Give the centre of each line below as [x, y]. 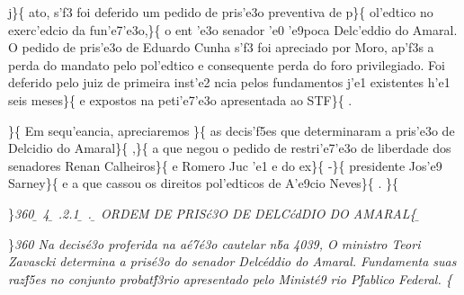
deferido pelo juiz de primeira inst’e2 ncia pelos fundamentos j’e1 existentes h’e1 [229, 82]
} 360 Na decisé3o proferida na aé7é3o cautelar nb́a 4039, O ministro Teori [214, 243]
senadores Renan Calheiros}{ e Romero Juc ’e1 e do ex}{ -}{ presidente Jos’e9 [225, 165]
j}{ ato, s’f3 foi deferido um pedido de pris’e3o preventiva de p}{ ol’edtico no [221, 12]
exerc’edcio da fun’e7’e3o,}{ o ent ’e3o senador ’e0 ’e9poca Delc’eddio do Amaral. [233, 29]
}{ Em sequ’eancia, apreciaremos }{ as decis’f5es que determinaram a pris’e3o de [232, 130]
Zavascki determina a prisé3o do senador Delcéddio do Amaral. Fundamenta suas [232, 261]
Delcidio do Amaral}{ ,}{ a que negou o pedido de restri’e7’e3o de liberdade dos [230, 148]
